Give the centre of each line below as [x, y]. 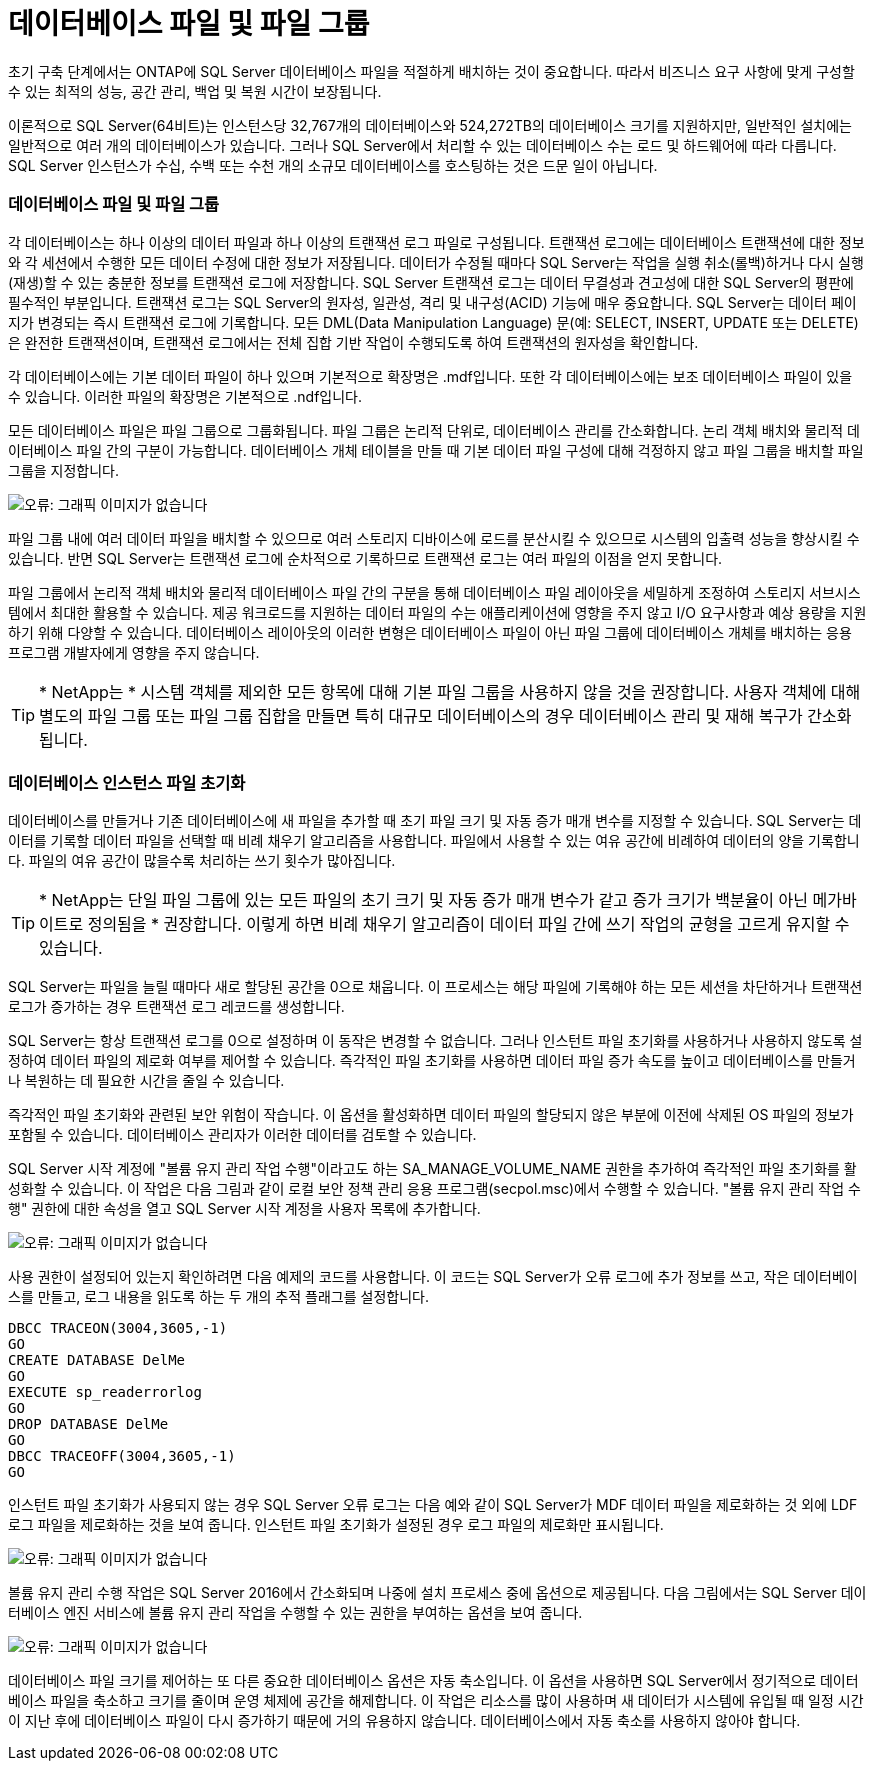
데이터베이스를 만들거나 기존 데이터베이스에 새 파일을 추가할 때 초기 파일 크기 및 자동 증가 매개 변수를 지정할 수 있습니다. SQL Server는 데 [435, 821]
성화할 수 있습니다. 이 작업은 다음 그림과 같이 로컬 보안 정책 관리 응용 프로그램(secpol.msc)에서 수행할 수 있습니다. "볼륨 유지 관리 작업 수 [434, 1189]
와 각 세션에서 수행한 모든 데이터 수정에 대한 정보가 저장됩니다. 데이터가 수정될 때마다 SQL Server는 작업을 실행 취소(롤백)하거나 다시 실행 [436, 262]
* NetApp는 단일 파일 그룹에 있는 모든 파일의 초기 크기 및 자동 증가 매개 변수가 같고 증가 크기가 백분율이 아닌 [424, 900]
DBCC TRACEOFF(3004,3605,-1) [122, 1456]
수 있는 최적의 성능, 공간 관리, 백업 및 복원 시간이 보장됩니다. [195, 91]
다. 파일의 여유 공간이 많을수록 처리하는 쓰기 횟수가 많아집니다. [202, 861]
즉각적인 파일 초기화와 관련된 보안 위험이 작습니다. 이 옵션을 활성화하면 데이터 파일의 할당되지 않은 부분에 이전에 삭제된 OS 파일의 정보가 [431, 1115]
